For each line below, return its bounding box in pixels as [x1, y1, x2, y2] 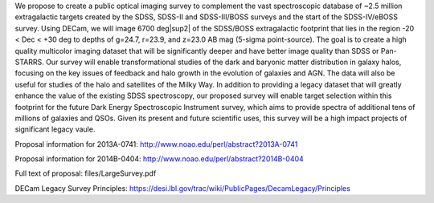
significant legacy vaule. [14, 124, 96, 134]
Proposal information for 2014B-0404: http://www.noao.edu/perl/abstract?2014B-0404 [14, 154, 305, 164]
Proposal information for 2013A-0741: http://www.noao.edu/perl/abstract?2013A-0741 [14, 139, 298, 148]
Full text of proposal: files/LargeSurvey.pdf [14, 168, 157, 178]
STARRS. [14, 57, 44, 67]
